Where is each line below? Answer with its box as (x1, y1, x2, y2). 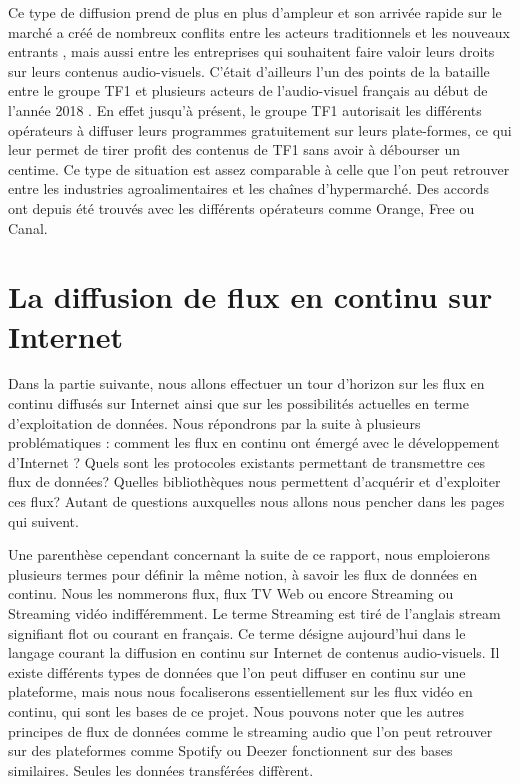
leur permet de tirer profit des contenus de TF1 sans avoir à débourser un (8, 139, 460, 160)
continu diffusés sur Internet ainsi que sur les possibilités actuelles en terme (8, 393, 469, 414)
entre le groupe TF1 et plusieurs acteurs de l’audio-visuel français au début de (8, 80, 488, 101)
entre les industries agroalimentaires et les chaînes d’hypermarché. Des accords (8, 178, 489, 199)
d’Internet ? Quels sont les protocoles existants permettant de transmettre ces (8, 451, 486, 472)
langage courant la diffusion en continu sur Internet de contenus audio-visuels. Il (8, 642, 500, 663)
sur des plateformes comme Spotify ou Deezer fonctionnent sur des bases (8, 740, 453, 761)
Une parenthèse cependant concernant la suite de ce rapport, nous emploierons (8, 544, 490, 565)
